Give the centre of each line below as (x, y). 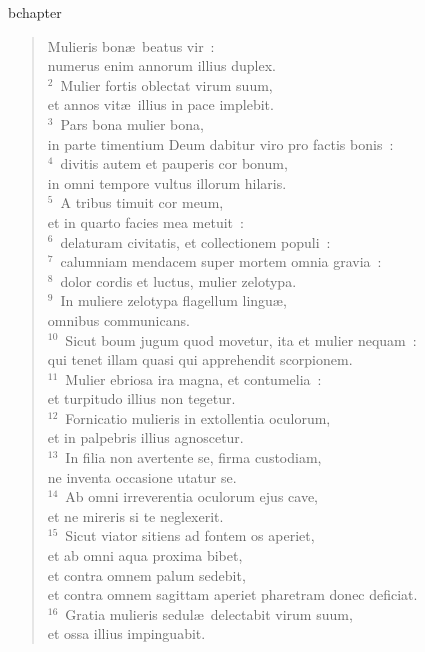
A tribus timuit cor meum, (142, 202)
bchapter (35, 12)
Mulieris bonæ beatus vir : (131, 45)
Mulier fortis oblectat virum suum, (166, 84)
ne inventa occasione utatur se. (142, 476)
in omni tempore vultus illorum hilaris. (167, 182)
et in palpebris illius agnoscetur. (145, 437)
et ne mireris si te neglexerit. (135, 515)
